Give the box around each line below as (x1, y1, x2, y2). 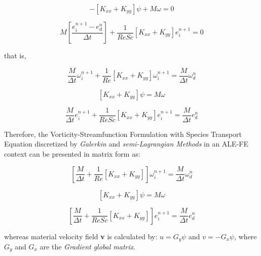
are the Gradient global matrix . (40, 241, 136, 251)
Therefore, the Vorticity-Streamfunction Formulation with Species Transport (4, 128, 242, 139)
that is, (4, 50, 26, 60)
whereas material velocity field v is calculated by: (4, 231, 158, 241)
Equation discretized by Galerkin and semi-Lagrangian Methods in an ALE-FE (4, 138, 248, 149)
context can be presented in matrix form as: (4, 148, 140, 159)
